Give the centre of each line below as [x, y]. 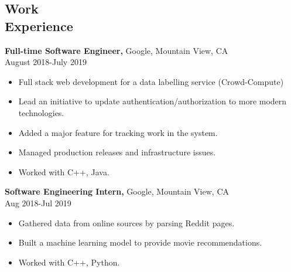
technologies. [41, 112]
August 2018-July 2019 [46, 62]
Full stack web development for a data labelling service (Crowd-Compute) [151, 81]
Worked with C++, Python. [69, 262]
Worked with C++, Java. [64, 171]
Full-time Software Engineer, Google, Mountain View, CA [117, 50]
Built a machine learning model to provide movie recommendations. [140, 242]
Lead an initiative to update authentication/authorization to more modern [153, 101]
